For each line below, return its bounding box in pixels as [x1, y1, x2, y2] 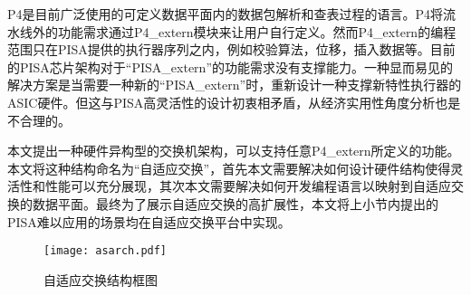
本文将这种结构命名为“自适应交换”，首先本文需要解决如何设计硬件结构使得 [7, 158, 451, 177]
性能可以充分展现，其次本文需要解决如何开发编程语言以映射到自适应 [44, 176, 451, 195]
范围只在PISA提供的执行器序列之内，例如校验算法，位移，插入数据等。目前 [7, 40, 456, 59]
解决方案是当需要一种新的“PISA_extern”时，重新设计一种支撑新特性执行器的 [7, 75, 462, 94]
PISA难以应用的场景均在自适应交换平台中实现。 [7, 212, 291, 231]
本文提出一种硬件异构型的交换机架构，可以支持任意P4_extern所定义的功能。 [7, 141, 460, 160]
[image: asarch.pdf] [43, 244, 168, 258]
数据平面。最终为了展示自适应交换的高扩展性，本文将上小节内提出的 [32, 194, 438, 213]
